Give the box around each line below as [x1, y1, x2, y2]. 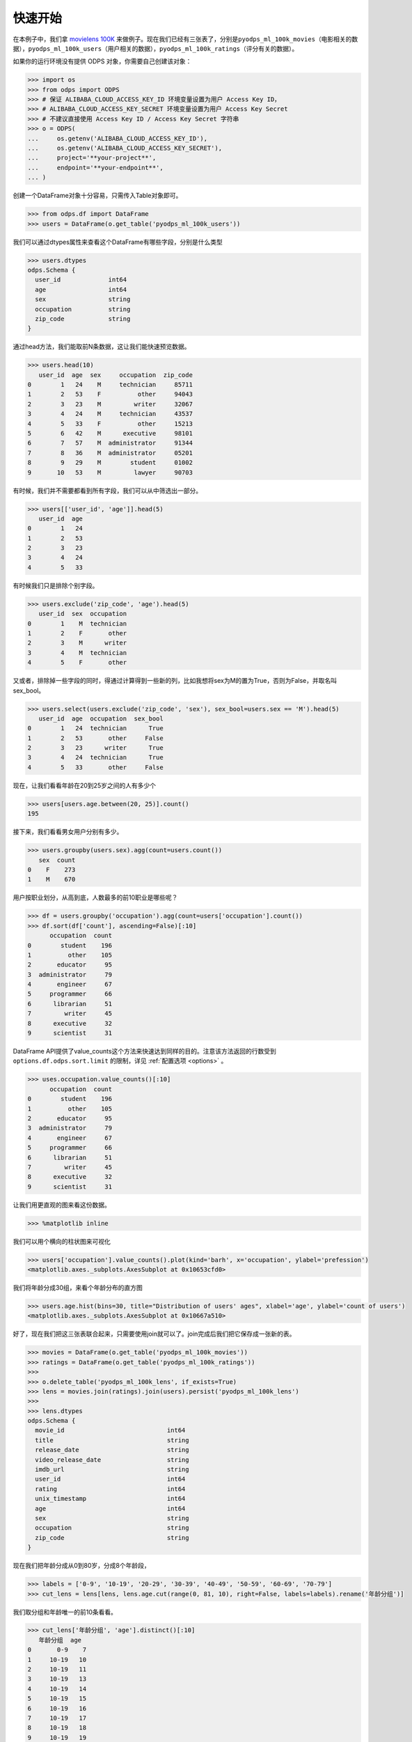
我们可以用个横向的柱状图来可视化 [13, 1237, 111, 1245]
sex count [38, 856, 76, 864]
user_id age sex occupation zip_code [38, 371, 193, 379]
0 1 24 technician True [27, 725, 164, 732]
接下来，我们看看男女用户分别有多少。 [13, 828, 123, 836]
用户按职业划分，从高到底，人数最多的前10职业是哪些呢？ [13, 893, 178, 902]
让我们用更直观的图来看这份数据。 [13, 1201, 111, 1209]
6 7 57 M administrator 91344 [27, 439, 193, 447]
